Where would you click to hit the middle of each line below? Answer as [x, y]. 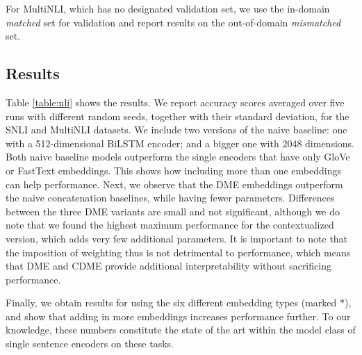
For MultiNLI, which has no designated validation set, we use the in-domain [168, 8]
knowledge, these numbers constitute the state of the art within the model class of [181, 330]
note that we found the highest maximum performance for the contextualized [170, 225]
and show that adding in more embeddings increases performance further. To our [178, 316]
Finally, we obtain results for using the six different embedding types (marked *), [179, 303]
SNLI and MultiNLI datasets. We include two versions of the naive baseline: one [176, 130]
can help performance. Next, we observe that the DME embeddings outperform [174, 184]
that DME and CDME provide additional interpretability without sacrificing [168, 266]
